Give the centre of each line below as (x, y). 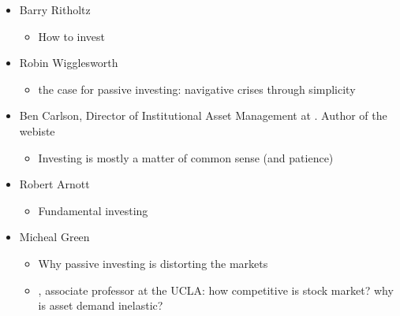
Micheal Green (54, 237)
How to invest (72, 36)
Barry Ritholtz (55, 9)
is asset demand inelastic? (101, 305)
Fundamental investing (93, 210)
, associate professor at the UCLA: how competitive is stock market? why (216, 290)
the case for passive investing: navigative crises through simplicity (197, 89)
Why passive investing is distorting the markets (153, 263)
